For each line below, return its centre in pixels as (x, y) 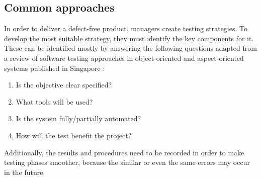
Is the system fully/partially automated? (78, 118)
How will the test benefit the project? (74, 135)
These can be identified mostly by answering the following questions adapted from (130, 48)
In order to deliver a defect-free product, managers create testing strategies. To (126, 28)
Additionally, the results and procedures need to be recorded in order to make (124, 152)
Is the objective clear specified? (64, 85)
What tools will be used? (54, 101)
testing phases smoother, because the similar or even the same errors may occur (127, 162)
